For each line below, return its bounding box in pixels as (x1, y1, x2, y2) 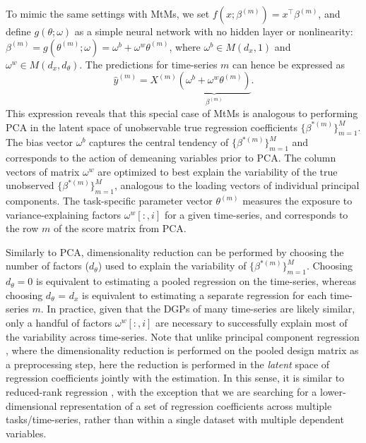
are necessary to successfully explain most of (155, 315, 348, 330)
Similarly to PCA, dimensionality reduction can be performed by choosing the (6, 244, 344, 259)
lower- (319, 384, 346, 399)
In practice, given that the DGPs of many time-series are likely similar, (47, 301, 355, 316)
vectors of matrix (6, 164, 80, 178)
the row (6, 221, 39, 236)
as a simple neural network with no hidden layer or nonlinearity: (74, 24, 353, 38)
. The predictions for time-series (79, 56, 218, 71)
